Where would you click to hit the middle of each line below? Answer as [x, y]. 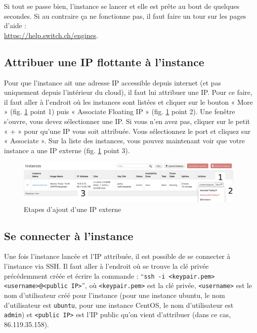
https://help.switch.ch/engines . [51, 35]
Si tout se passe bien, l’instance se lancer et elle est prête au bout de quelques [122, 6]
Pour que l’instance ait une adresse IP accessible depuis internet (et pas [112, 82]
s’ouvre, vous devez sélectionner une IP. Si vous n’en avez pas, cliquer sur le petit [127, 121]
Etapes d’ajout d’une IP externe [72, 209]
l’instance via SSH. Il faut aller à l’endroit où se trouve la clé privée [107, 266]
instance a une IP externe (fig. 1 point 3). [67, 150]
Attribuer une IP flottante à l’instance [104, 62]
